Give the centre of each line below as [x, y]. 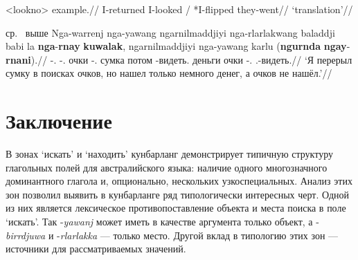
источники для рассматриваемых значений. [96, 249]
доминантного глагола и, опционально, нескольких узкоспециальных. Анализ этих [179, 181]
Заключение [59, 121]
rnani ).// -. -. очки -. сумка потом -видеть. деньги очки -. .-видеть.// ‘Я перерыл [179, 59]
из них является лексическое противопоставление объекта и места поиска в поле [176, 208]
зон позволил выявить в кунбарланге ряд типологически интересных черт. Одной [178, 194]
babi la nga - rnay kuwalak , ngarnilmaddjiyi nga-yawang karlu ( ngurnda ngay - [178, 46]
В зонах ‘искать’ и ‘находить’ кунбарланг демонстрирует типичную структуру [169, 154]
